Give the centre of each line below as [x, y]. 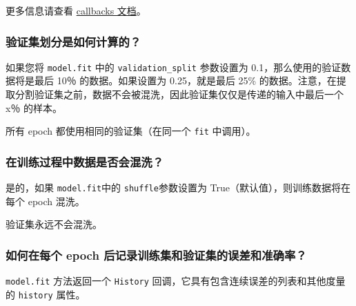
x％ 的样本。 [34, 107]
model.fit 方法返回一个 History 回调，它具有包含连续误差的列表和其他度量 [176, 281]
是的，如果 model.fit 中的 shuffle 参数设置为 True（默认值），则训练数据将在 [178, 188]
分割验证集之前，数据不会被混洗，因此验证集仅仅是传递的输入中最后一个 [179, 94]
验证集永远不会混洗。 [54, 224]
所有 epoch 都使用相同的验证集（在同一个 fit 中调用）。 [131, 131]
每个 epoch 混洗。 [45, 201]
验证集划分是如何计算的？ [73, 41]
